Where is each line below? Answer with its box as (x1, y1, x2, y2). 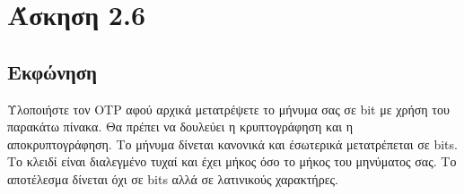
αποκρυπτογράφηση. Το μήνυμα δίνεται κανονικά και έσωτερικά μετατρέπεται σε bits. (7, 134, 458, 153)
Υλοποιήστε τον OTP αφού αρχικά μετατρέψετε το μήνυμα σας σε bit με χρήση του (7, 99, 450, 118)
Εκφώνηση (7, 57, 98, 85)
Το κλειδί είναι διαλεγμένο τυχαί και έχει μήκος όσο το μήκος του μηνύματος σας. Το (7, 152, 457, 171)
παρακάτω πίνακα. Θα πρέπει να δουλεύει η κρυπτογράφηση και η (7, 117, 354, 136)
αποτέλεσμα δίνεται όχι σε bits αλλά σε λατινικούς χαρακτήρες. (7, 169, 338, 188)
